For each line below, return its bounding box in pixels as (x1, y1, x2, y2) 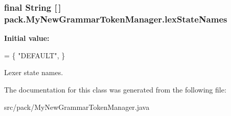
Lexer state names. (4, 67, 63, 78)
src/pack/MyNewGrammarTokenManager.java (4, 101, 150, 112)
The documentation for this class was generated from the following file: (4, 84, 226, 95)
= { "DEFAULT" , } (4, 50, 65, 60)
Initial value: (4, 33, 50, 43)
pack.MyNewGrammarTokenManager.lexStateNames (4, 12, 227, 25)
